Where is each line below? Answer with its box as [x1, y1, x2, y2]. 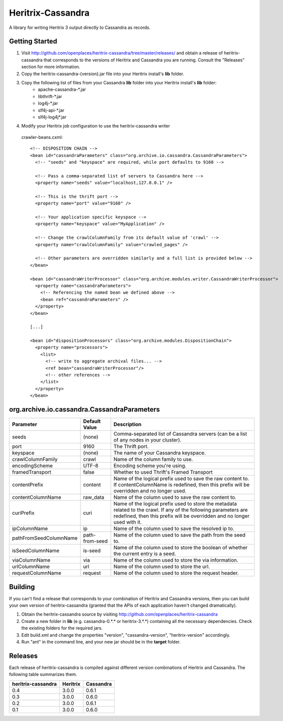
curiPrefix [12, 510, 35, 516]
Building [9, 583, 35, 591]
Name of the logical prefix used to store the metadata [113, 500, 237, 507]
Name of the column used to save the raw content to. [113, 494, 236, 501]
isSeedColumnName [12, 547, 60, 554]
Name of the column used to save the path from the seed [113, 532, 246, 539]
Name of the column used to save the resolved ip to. [113, 525, 234, 532]
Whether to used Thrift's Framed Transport [113, 469, 213, 476]
